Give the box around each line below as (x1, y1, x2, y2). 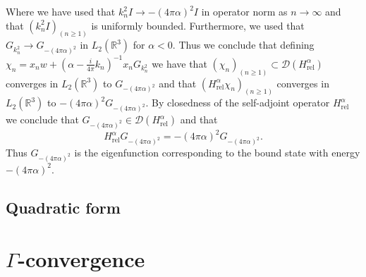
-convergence (18, 245, 145, 273)
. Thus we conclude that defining (172, 37, 315, 52)
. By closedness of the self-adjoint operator (145, 95, 330, 110)
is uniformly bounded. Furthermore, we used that (91, 18, 305, 32)
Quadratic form (6, 196, 121, 218)
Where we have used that (6, 4, 116, 18)
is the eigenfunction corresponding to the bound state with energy (74, 145, 360, 160)
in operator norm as (201, 4, 288, 18)
